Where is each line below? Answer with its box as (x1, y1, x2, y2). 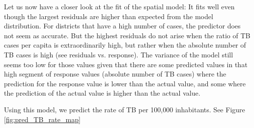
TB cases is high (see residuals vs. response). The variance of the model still (4, 49, 233, 59)
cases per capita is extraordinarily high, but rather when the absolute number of (4, 40, 246, 50)
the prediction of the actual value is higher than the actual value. (4, 88, 200, 98)
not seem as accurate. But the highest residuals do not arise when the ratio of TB (4, 30, 251, 40)
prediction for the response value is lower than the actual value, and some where (4, 78, 246, 88)
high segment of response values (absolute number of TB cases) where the (4, 69, 226, 79)
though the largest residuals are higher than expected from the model (4, 11, 213, 21)
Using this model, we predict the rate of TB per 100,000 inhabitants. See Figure (4, 104, 245, 114)
